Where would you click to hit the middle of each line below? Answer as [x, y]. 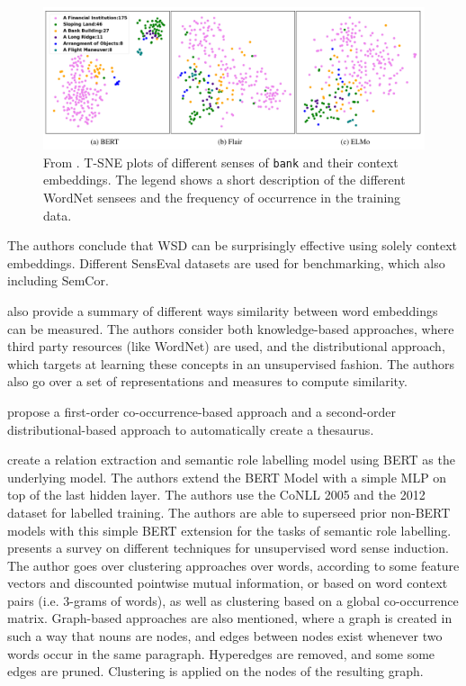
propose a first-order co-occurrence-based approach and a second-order [202, 411]
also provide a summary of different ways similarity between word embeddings [223, 310]
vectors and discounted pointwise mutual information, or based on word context [228, 583]
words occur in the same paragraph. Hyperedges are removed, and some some [221, 653]
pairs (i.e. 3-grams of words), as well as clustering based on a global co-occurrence [233, 600]
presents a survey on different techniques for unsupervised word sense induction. [228, 548]
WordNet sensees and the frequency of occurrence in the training [222, 198]
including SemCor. [58, 280]
